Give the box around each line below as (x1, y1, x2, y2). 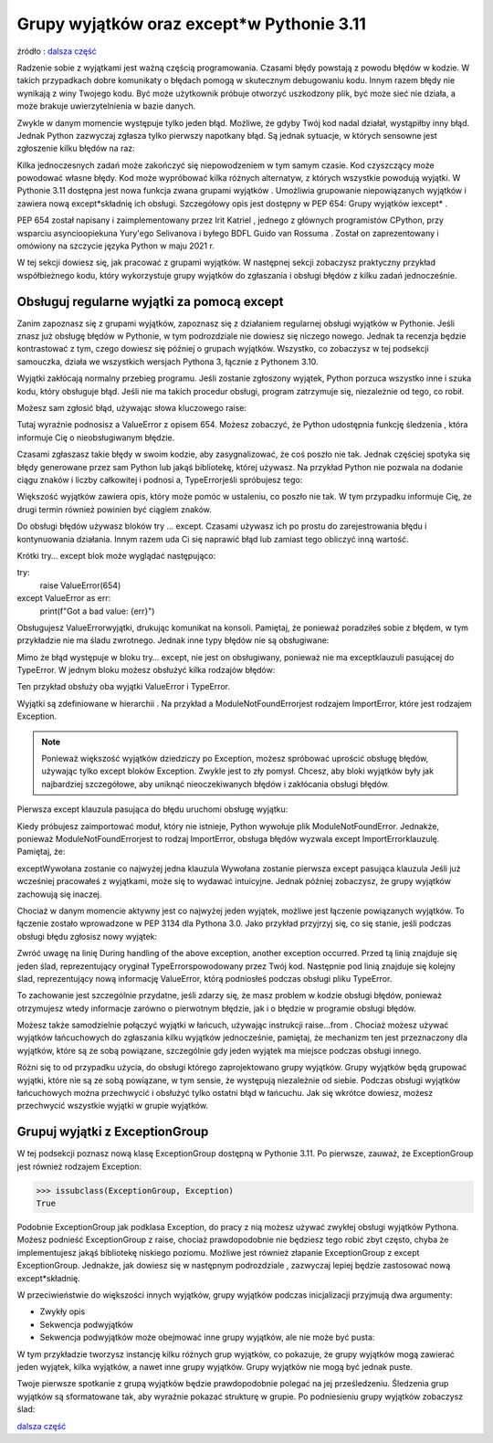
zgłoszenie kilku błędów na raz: (16, 142, 136, 154)
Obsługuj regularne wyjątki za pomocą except (16, 293, 284, 310)
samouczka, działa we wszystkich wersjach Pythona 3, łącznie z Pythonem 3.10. (16, 356, 319, 367)
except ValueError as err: (16, 593, 111, 604)
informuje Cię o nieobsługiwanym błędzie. (16, 432, 175, 443)
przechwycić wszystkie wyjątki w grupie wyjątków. (16, 1101, 209, 1111)
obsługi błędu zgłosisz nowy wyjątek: (16, 931, 158, 942)
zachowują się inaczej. (16, 889, 102, 900)
